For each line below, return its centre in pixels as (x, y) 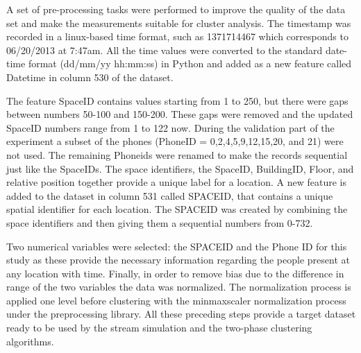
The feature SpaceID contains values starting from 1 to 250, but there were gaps (177, 100)
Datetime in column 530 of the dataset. (90, 77)
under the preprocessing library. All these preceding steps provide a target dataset (181, 314)
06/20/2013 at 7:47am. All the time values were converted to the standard (165, 50)
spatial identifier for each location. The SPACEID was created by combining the (177, 209)
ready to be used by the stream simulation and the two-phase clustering (159, 328)
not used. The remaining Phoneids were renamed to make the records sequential (177, 154)
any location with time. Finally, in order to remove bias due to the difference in (175, 273)
